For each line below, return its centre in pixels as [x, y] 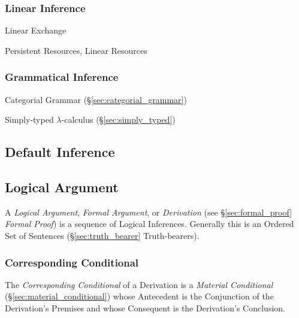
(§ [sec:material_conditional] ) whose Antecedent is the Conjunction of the [139, 296]
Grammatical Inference [62, 77]
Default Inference [60, 152]
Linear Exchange [36, 30]
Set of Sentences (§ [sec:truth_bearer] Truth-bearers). [102, 235]
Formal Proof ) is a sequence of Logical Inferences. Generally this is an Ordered [149, 224]
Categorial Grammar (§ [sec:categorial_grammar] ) [96, 99]
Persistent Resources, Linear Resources [76, 50]
